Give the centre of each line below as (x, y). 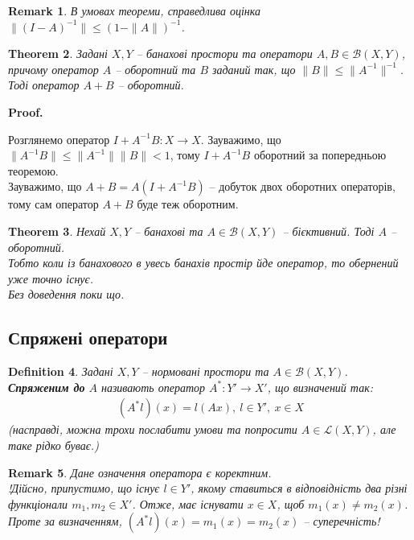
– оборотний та (156, 69)
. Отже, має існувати (188, 503)
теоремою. (33, 170)
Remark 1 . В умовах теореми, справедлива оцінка (135, 10)
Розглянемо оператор (59, 139)
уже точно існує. (51, 278)
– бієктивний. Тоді (328, 231)
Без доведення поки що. (66, 294)
